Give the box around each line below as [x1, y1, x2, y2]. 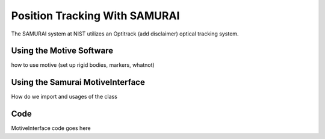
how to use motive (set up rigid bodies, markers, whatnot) [11, 61, 155, 69]
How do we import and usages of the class [11, 93, 117, 100]
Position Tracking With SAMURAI [11, 9, 180, 22]
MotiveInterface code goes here [11, 125, 91, 132]
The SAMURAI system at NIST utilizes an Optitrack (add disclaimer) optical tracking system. [11, 30, 239, 37]
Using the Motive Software [11, 46, 114, 56]
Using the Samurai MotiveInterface [11, 77, 146, 87]
